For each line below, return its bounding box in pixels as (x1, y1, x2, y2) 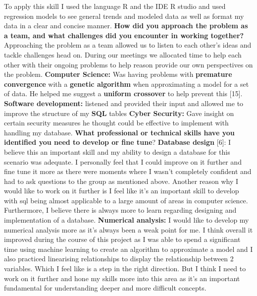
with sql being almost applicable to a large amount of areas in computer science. (4, 195, 248, 205)
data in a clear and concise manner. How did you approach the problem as (4, 20, 248, 31)
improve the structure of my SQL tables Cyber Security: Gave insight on (4, 108, 234, 118)
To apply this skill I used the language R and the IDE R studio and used (4, 1, 226, 11)
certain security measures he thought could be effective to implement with (4, 118, 229, 128)
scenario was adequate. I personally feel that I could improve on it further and (4, 156, 242, 167)
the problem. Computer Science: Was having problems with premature (4, 69, 232, 79)
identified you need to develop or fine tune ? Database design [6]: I (4, 137, 231, 147)
